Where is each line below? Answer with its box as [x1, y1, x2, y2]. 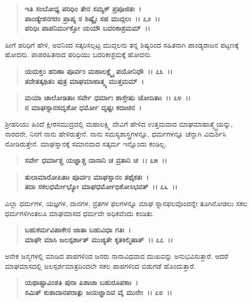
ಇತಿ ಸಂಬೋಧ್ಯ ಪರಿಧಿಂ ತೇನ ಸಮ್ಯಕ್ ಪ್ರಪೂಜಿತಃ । [24, 3, 142, 13]
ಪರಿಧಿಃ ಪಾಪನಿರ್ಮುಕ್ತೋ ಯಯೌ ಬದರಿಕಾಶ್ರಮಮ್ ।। [24, 23, 150, 33]
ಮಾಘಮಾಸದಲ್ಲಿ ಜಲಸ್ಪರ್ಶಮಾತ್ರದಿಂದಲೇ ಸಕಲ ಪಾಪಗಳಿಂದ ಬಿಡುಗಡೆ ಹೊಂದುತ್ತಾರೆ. [5, 260, 196, 271]
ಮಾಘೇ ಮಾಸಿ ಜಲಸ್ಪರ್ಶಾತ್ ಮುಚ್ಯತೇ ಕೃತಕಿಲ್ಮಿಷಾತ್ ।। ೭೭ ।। [24, 234, 173, 244]
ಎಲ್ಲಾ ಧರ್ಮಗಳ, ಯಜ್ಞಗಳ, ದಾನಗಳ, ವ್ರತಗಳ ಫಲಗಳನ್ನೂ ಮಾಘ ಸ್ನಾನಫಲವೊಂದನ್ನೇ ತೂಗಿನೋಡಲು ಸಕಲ [5, 198, 248, 208]
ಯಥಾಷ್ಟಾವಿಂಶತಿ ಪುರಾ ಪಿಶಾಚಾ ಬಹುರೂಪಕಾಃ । [24, 277, 138, 288]
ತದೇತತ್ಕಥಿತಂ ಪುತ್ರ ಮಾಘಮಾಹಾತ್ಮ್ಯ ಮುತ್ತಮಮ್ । [24, 75, 144, 86]
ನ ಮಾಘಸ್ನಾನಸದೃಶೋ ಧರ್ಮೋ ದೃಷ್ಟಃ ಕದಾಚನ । [24, 102, 142, 112]
